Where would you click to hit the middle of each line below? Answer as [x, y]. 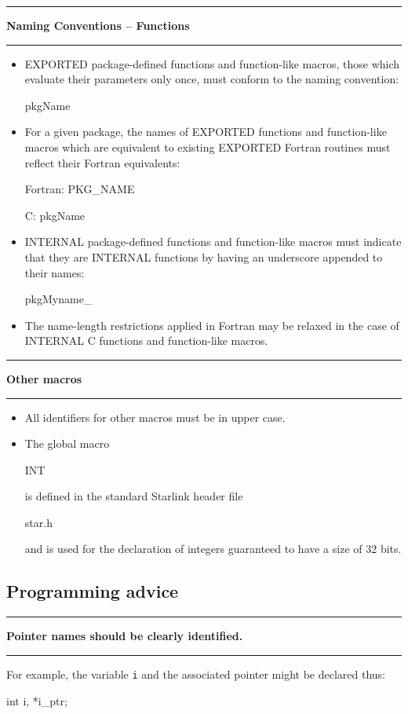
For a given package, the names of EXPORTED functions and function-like [206, 132]
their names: [55, 272]
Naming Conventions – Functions [98, 25]
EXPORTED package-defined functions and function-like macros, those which [212, 63]
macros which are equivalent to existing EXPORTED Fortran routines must [208, 146]
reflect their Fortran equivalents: [102, 162]
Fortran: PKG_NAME [80, 189]
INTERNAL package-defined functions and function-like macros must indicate [213, 242]
